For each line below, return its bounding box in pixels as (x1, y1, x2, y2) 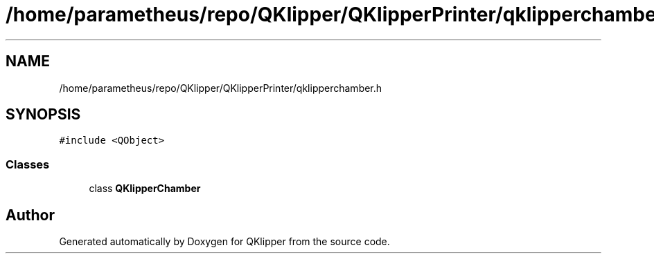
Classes (6, 157, 50, 171)
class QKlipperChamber (89, 182, 201, 195)
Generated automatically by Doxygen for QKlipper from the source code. (59, 236, 390, 248)
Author (6, 206, 55, 224)
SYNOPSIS (6, 106, 81, 124)
